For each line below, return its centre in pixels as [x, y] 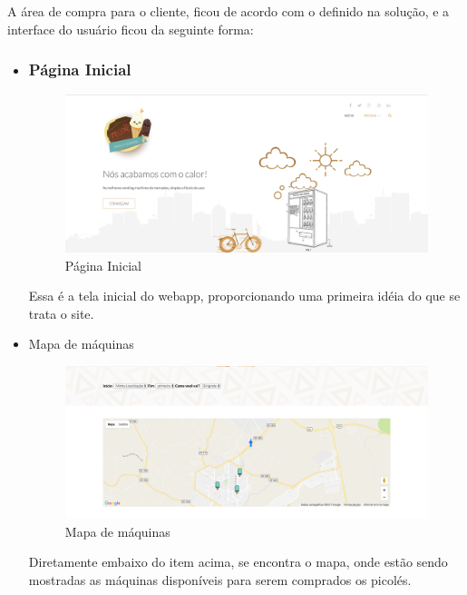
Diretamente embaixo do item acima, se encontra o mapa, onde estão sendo [238, 562]
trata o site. [61, 313]
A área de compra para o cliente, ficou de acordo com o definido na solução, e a [229, 11]
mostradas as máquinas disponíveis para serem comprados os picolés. [220, 579]
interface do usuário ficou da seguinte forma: [131, 29]
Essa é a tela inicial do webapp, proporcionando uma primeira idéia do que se [244, 296]
